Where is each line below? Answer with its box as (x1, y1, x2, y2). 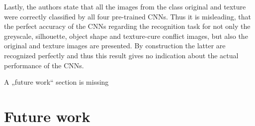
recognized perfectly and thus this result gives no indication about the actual (4, 50, 239, 60)
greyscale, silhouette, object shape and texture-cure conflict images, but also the (4, 30, 248, 41)
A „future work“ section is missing (4, 77, 109, 87)
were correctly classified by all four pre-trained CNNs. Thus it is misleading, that (4, 11, 251, 21)
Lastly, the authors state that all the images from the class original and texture (4, 1, 246, 11)
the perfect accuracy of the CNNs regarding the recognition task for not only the (4, 21, 251, 31)
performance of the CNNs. (4, 60, 84, 70)
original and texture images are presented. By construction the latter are (4, 40, 226, 51)
